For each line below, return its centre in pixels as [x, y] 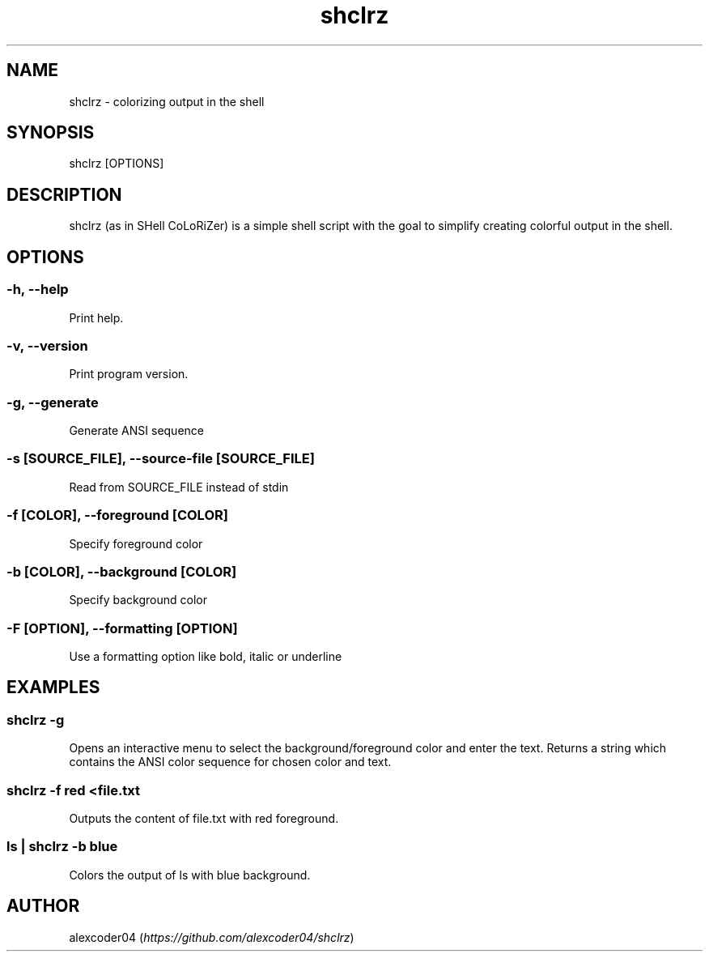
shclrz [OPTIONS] [117, 164]
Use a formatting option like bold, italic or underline [206, 656]
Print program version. [129, 374]
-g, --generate [53, 402]
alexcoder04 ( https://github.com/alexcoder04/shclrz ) [212, 937]
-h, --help [38, 290]
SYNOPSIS [51, 133]
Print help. [96, 317]
